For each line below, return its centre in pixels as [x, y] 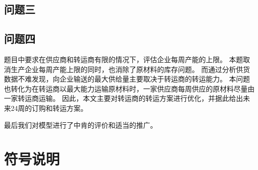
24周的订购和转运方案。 [49, 108]
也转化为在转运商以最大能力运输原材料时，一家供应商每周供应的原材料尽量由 [129, 88]
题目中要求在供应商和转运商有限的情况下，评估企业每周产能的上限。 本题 [124, 59]
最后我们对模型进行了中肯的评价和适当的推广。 [81, 125]
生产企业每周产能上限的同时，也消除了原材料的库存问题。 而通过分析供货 [130, 69]
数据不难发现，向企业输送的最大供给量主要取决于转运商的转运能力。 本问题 [127, 79]
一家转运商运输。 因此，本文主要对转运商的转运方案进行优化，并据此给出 [124, 98]
